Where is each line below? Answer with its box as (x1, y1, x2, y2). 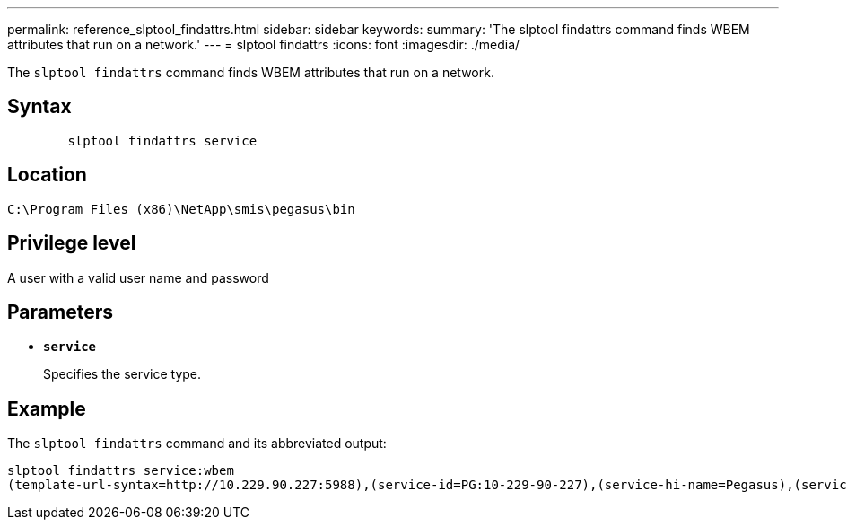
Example (7, 397, 86, 420)
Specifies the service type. (43, 366, 202, 382)
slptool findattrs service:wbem (7, 463, 234, 479)
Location (7, 163, 87, 187)
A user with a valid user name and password (7, 269, 269, 285)
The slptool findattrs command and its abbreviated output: (7, 435, 387, 452)
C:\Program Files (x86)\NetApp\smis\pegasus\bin (7, 201, 355, 216)
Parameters (7, 300, 113, 323)
